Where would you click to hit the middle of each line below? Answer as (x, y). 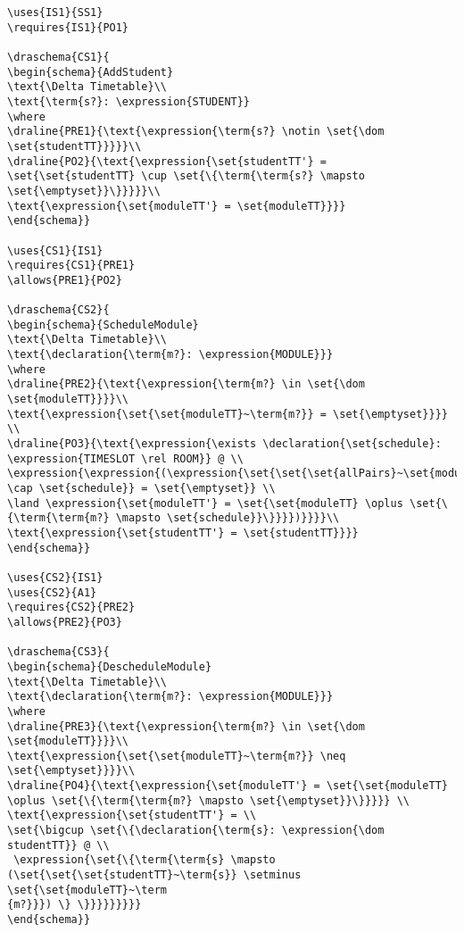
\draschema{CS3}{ (58, 652)
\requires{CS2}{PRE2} (71, 607)
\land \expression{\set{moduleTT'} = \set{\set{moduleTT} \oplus (205, 503)
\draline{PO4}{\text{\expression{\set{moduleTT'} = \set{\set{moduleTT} (228, 786)
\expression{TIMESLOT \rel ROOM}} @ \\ (125, 458)
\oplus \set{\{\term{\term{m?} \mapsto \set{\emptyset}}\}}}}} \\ (209, 800)
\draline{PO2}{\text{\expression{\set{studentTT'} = (167, 161)
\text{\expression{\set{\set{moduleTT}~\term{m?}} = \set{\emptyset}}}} (228, 414)
